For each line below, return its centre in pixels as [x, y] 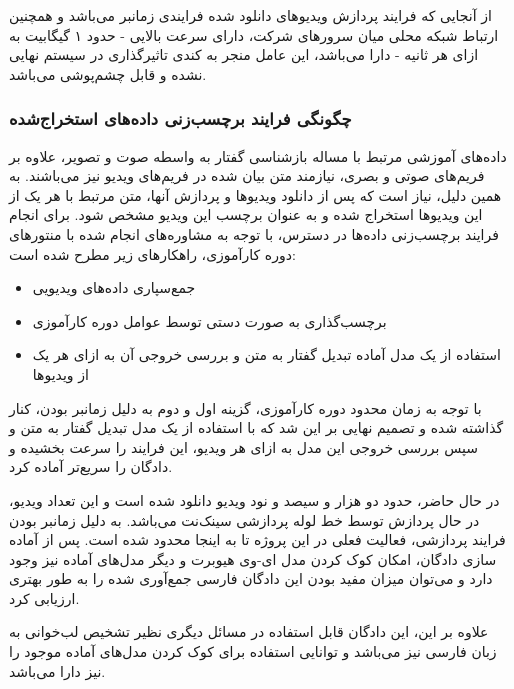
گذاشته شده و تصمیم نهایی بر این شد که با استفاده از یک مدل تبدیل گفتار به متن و [256, 427]
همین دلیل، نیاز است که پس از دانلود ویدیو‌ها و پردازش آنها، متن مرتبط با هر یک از [255, 194]
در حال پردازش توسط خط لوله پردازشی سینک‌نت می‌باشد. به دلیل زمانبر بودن [244, 519]
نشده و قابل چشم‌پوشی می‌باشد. [108, 73]
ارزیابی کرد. [44, 597]
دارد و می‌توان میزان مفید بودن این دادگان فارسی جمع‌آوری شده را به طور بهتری [251, 578]
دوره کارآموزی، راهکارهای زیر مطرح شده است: [152, 253]
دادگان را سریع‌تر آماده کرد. [91, 466]
